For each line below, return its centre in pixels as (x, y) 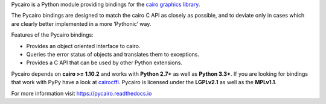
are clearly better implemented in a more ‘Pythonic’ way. (81, 23)
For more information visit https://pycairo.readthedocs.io (81, 93)
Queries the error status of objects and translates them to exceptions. (113, 54)
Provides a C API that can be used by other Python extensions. (104, 63)
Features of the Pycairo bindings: (52, 35)
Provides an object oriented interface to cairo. (83, 46)
